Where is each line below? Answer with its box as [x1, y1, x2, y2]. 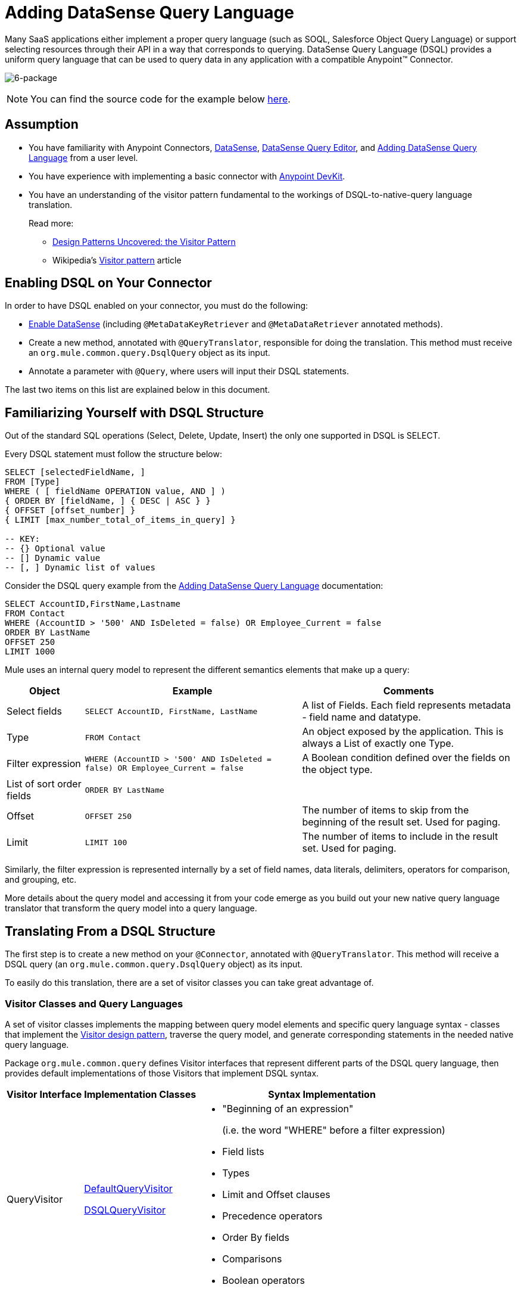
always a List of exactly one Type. [302, 737, 454, 750]
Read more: [29, 218, 74, 228]
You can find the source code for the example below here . [30, 92, 291, 105]
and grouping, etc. [5, 874, 77, 885]
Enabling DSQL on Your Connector [5, 275, 212, 291]
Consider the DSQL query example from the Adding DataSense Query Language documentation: [5, 581, 383, 591]
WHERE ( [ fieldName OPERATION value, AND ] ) [5, 486, 226, 496]
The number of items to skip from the [302, 804, 469, 817]
